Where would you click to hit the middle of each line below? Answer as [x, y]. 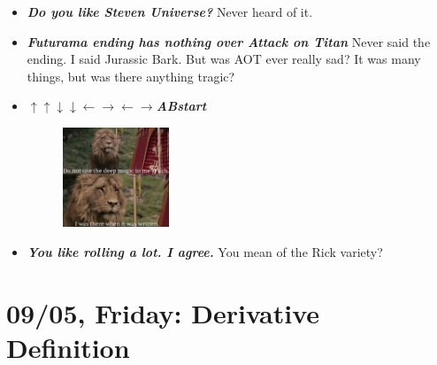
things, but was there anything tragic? [131, 76]
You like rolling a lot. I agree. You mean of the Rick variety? [205, 251]
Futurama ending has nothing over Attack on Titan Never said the [229, 41]
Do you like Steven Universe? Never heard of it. [170, 12]
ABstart [181, 106]
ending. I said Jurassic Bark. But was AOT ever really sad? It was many [224, 59]
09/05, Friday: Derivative [163, 312]
